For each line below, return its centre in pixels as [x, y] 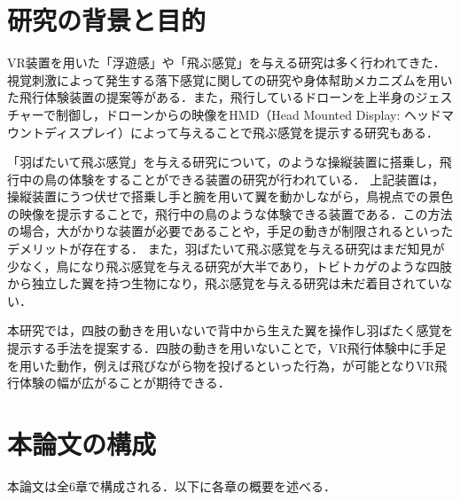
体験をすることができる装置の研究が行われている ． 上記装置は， [257, 179]
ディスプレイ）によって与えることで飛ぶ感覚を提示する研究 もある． [242, 132]
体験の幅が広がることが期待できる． [125, 383]
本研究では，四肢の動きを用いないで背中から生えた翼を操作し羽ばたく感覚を [230, 330]
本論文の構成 [82, 443]
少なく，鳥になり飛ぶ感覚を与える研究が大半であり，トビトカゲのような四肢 [230, 266]
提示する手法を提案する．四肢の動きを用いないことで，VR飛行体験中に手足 [227, 348]
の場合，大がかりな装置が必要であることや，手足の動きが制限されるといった [230, 231]
